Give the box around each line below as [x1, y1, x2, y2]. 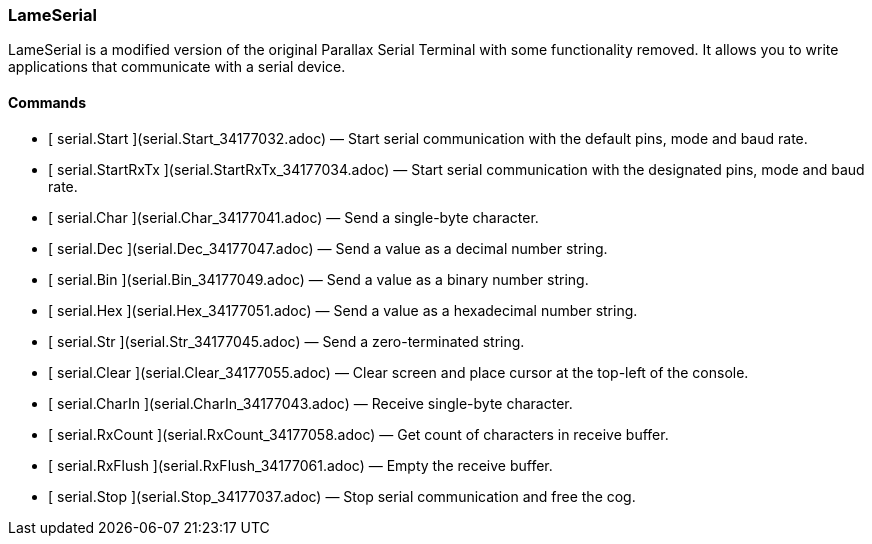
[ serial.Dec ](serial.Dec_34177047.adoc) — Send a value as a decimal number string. [48, 239, 608, 257]
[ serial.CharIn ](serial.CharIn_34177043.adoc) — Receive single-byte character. [48, 394, 573, 412]
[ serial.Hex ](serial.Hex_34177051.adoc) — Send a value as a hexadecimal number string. [48, 301, 638, 319]
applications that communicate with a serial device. [8, 58, 346, 76]
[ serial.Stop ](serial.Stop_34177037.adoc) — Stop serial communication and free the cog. [48, 487, 636, 505]
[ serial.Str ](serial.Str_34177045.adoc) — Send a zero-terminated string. [48, 332, 525, 350]
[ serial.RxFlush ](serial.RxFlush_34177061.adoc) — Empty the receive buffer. [48, 456, 553, 474]
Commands [8, 93, 87, 111]
